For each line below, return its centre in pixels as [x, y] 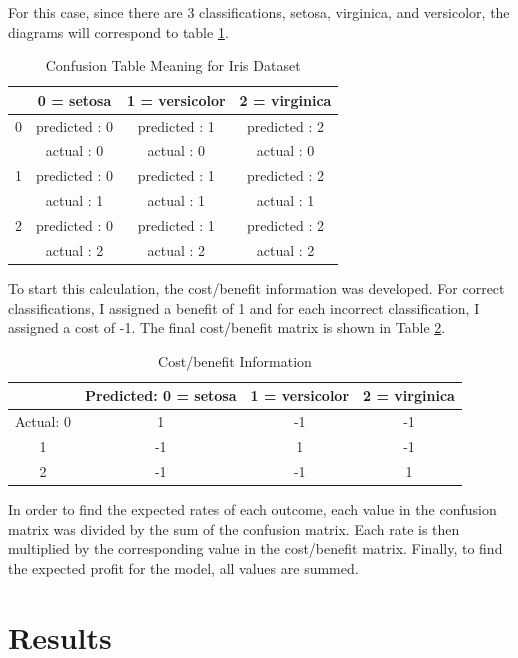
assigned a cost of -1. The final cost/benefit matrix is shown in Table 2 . [227, 327]
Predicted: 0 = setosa [161, 395]
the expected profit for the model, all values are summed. [183, 567]
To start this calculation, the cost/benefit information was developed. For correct [256, 287]
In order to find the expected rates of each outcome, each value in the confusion [252, 508]
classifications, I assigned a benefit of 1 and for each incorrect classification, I [244, 307]
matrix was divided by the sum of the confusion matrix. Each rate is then [234, 528]
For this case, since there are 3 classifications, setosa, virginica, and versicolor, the [259, 12]
